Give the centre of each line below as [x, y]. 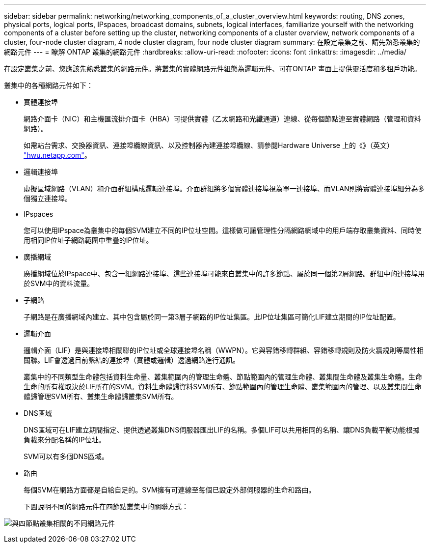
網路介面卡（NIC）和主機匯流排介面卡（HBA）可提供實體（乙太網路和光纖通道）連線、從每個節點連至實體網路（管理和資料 [222, 119]
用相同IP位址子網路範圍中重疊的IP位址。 [88, 240]
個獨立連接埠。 [48, 198]
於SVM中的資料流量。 [59, 283]
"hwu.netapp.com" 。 [57, 155]
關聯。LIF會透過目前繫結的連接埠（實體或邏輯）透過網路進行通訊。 [132, 360]
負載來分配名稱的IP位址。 [65, 440]
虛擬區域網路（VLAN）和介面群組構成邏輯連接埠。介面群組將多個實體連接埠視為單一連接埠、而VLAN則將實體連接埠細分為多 [224, 188]
